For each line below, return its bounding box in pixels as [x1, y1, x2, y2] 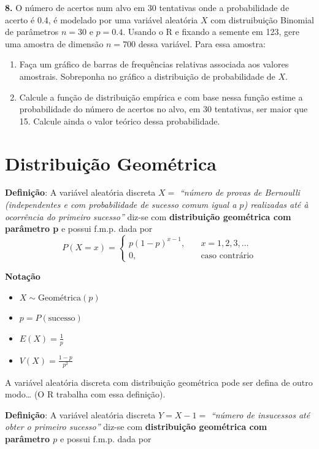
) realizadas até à [244, 198, 309, 211]
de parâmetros [5, 25, 59, 38]
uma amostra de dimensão [5, 37, 104, 50]
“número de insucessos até [210, 408, 310, 421]
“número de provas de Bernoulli [179, 186, 300, 199]
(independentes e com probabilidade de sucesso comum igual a [5, 198, 237, 211]
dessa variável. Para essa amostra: [138, 37, 266, 50]
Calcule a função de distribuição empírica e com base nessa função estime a [19, 90, 303, 103]
